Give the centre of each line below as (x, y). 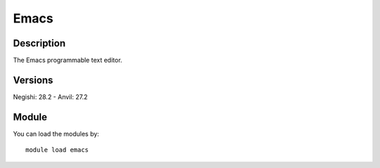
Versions (33, 80)
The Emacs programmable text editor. (68, 60)
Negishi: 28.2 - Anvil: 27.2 (50, 97)
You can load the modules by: (56, 134)
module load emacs (57, 150)
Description (39, 43)
